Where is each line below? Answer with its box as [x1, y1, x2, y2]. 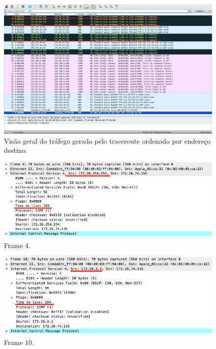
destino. [4, 145, 27, 155]
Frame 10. [4, 337, 34, 348]
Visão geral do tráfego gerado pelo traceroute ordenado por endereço [4, 135, 211, 146]
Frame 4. [4, 240, 30, 250]
